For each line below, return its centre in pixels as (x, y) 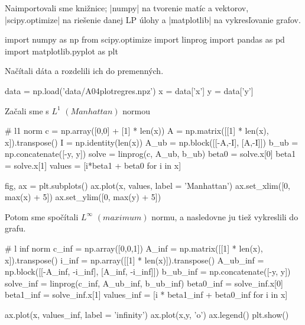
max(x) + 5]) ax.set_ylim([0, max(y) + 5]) (83, 197)
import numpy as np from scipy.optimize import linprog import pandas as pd (145, 39)
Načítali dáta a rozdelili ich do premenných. (84, 71)
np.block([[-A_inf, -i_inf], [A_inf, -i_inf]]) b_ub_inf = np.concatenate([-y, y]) (148, 271)
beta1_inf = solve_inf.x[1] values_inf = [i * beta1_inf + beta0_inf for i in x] (146, 295)
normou (137, 110)
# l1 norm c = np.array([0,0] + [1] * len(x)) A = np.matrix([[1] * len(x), (137, 131)
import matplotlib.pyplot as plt (61, 51)
